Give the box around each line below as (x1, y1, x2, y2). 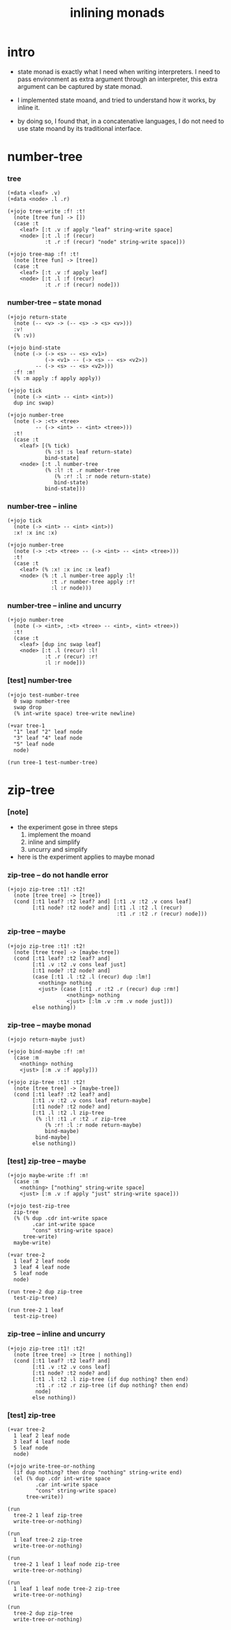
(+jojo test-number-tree (7, 691, 80, 698)
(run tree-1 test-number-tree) (7, 759, 98, 766)
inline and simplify (27, 838, 80, 846)
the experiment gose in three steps (17, 823, 119, 831)
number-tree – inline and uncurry (7, 600, 122, 610)
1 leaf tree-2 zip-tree (13, 1536, 82, 1543)
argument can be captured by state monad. (17, 82, 142, 90)
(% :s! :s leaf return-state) (44, 448, 133, 456)
